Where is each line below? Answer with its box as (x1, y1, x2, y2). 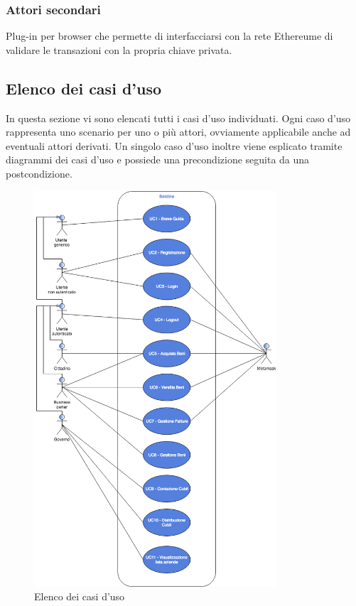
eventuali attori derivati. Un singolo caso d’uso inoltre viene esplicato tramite (6, 138, 342, 153)
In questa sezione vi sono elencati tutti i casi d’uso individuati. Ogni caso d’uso (6, 110, 351, 125)
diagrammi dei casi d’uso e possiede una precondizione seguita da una (6, 152, 310, 167)
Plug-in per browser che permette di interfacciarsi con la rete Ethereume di (6, 28, 333, 43)
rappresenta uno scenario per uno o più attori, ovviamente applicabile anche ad (6, 124, 351, 139)
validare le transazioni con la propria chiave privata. (6, 42, 232, 57)
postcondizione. (6, 166, 72, 180)
